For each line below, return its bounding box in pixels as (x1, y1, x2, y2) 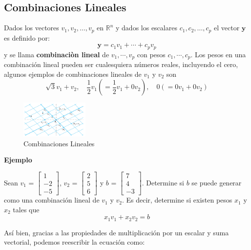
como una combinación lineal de (4, 195, 100, 205)
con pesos (137, 49, 166, 59)
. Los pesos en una (190, 49, 246, 59)
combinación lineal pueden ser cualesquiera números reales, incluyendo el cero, (4, 59, 238, 69)
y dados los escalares (116, 23, 177, 33)
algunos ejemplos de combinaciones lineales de (4, 68, 142, 79)
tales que (13, 204, 40, 214)
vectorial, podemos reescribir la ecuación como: (4, 237, 145, 247)
